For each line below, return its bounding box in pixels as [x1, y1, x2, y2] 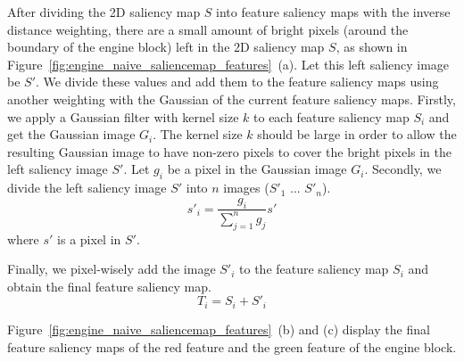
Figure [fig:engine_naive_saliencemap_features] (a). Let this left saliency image [7, 54, 450, 73]
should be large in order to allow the [257, 125, 457, 144]
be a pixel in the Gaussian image [167, 160, 347, 178]
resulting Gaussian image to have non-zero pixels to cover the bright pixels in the [7, 142, 452, 160]
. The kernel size [153, 125, 243, 144]
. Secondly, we [364, 160, 442, 178]
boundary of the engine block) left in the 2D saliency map [7, 37, 325, 56]
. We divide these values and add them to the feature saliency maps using [36, 72, 439, 91]
